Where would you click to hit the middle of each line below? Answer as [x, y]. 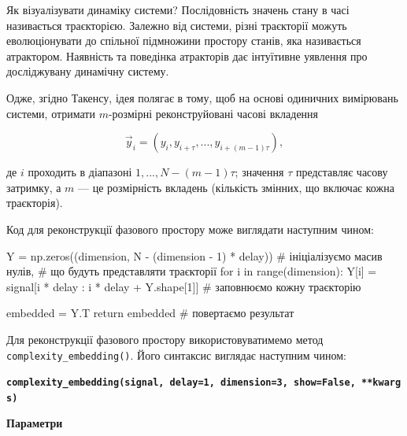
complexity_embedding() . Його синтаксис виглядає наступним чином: [176, 355]
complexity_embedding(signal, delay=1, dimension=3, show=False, [181, 383]
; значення [259, 172]
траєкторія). [35, 203]
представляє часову [342, 172]
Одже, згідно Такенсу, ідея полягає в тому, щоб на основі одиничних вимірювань [202, 97]
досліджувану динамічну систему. [88, 71]
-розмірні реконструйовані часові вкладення [213, 113]
